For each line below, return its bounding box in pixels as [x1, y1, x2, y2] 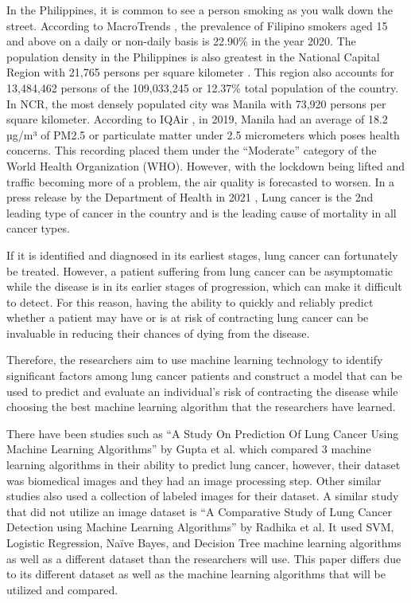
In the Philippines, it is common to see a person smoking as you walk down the [6, 2, 393, 18]
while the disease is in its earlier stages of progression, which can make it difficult [6, 278, 402, 295]
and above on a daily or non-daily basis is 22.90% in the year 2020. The [6, 33, 356, 49]
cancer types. [6, 220, 70, 237]
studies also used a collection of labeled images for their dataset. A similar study [6, 487, 399, 504]
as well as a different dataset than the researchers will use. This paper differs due [6, 550, 401, 566]
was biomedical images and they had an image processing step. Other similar [6, 472, 382, 488]
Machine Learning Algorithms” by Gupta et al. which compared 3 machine [6, 441, 371, 457]
